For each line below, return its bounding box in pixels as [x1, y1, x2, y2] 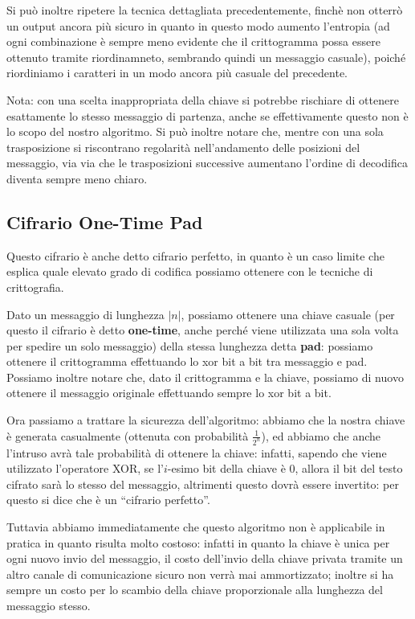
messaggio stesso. [6, 596, 91, 613]
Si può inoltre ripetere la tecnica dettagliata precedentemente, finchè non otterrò [6, 2, 403, 18]
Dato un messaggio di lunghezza [6, 305, 165, 322]
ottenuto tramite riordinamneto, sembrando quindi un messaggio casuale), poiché [6, 48, 406, 65]
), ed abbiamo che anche [261, 427, 381, 444]
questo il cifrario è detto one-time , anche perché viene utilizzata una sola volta [6, 322, 399, 338]
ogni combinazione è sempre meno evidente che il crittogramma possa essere [6, 33, 380, 50]
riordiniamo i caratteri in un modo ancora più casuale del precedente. [6, 64, 348, 81]
